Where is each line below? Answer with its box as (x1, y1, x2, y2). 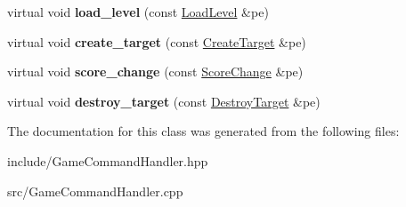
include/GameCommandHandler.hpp (7, 151, 208, 170)
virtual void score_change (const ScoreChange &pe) (7, 62, 304, 81)
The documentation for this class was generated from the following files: (7, 122, 400, 140)
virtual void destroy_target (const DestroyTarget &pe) (7, 92, 321, 110)
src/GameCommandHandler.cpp (7, 181, 183, 200)
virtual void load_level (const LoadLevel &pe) (7, 3, 269, 20)
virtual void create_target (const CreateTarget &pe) (7, 32, 306, 51)
